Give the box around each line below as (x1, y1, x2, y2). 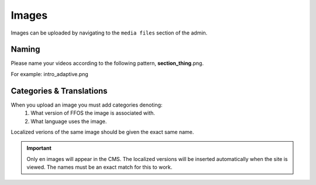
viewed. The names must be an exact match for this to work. (26, 164, 173, 171)
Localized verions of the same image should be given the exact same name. (11, 128, 194, 135)
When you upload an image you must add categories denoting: (11, 101, 163, 108)
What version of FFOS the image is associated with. (30, 109, 155, 117)
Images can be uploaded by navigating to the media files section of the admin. (11, 29, 208, 36)
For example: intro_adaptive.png (11, 70, 89, 77)
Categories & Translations (11, 85, 108, 96)
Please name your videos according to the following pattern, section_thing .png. (11, 60, 204, 67)
